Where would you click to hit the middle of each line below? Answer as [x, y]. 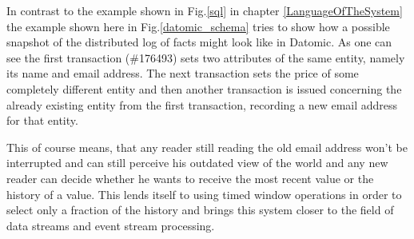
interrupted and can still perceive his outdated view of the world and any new [197, 163]
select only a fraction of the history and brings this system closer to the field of [200, 210]
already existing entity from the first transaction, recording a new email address [202, 104]
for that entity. [42, 120]
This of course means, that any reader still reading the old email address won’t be [207, 147]
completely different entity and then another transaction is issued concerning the [204, 88]
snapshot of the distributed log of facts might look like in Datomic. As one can [199, 42]
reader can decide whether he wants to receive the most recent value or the [190, 178]
